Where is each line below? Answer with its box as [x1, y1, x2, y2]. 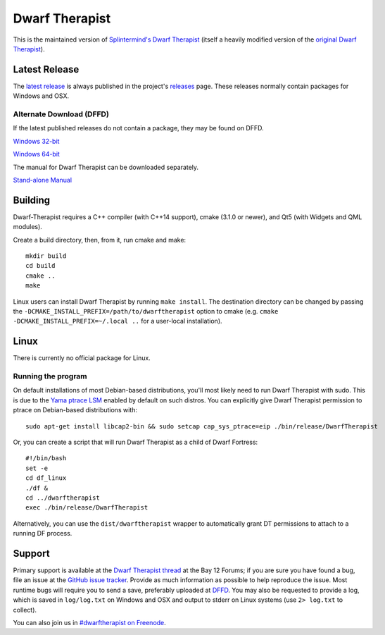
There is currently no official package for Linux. [13, 354, 151, 362]
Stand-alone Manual [13, 175, 72, 184]
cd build [25, 261, 56, 270]
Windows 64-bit [13, 150, 60, 159]
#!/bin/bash [25, 455, 67, 462]
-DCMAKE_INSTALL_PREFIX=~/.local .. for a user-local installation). [13, 317, 222, 326]
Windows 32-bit [13, 137, 60, 145]
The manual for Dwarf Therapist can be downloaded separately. [13, 163, 199, 171]
